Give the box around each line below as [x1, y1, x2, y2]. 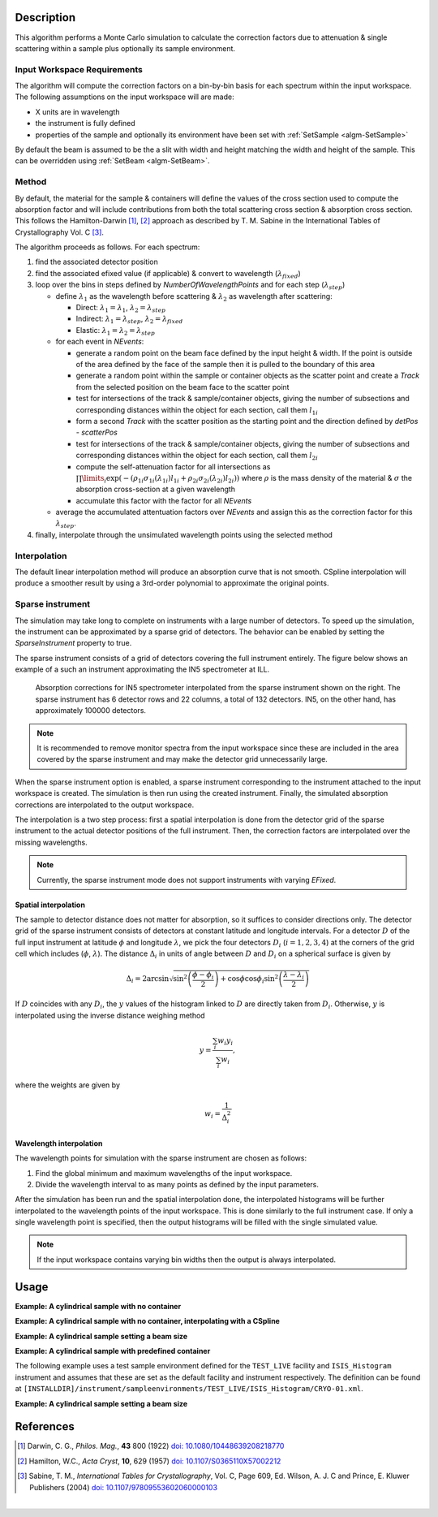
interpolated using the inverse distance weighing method [15, 1010, 206, 1020]
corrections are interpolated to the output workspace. [15, 800, 195, 810]
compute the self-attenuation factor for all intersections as [75, 461, 271, 471]
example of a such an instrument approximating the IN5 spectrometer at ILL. [15, 664, 270, 674]
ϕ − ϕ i [191, 970, 214, 981]
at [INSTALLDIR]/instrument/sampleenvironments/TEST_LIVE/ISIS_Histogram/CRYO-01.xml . [15, 1384, 364, 1394]
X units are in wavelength [35, 106, 120, 117]
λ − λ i [283, 970, 304, 981]
